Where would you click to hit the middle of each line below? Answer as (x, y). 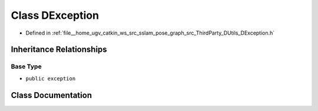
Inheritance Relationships (59, 50)
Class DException (55, 15)
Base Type (26, 66)
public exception (51, 78)
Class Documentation (52, 95)
